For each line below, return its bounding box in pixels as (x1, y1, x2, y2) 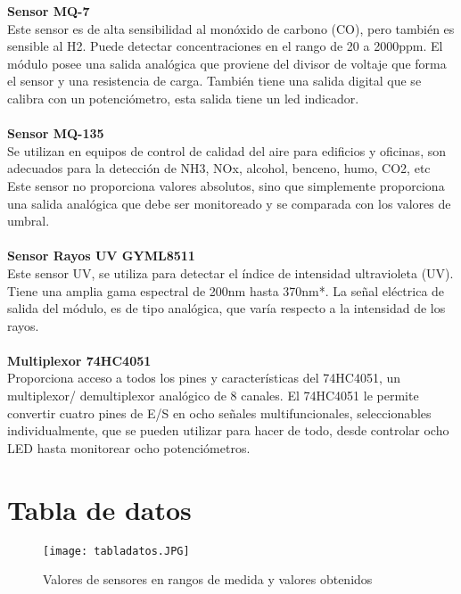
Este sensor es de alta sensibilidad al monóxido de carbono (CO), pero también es (7, 19, 455, 37)
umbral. (7, 211, 50, 230)
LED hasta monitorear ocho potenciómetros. (7, 438, 251, 457)
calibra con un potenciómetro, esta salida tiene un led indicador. (7, 88, 359, 107)
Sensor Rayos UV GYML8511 (7, 246, 195, 265)
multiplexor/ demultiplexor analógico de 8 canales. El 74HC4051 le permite (7, 386, 419, 405)
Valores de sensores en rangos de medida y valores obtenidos (43, 570, 373, 589)
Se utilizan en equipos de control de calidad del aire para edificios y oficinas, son (7, 141, 446, 160)
